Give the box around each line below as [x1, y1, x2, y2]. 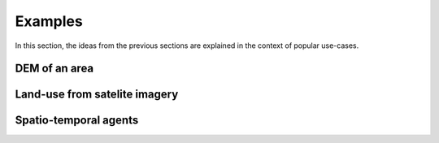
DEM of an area [15, 62, 94, 76]
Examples [15, 12, 83, 30]
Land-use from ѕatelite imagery [15, 88, 179, 102]
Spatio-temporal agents [15, 114, 139, 128]
